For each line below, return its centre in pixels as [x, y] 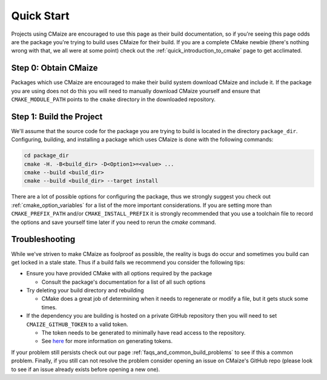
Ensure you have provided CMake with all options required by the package [119, 274]
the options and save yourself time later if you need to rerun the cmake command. [114, 222]
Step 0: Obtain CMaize [54, 68]
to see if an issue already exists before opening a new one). [86, 369]
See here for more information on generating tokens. [107, 341]
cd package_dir [46, 156]
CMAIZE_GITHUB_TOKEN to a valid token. [77, 324]
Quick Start [40, 16]
